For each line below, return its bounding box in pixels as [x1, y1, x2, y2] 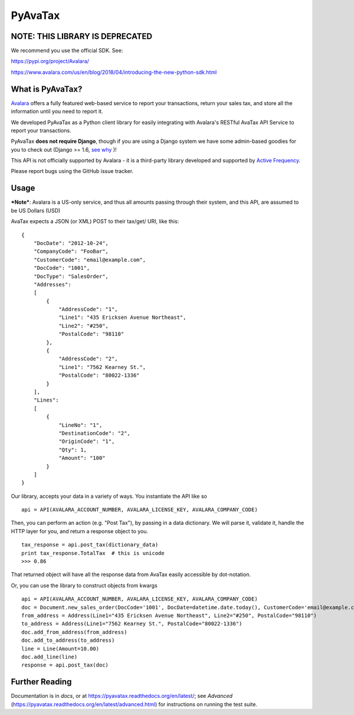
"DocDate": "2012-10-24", [33, 240, 109, 246]
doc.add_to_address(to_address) [21, 637, 115, 644]
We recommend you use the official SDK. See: [11, 47, 123, 54]
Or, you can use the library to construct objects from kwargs [11, 582, 158, 589]
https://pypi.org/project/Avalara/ [11, 58, 90, 65]
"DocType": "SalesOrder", [33, 273, 109, 280]
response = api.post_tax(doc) [21, 662, 109, 668]
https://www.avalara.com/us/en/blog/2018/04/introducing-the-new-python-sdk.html [11, 68, 217, 76]
